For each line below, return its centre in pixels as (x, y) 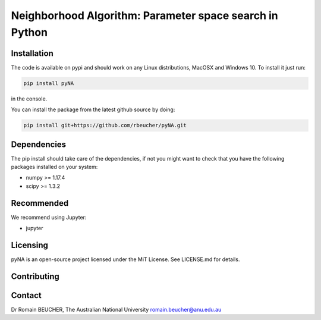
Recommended (40, 203)
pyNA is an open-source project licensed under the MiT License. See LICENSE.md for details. (125, 259)
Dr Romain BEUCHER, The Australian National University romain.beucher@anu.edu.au (116, 310)
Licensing (30, 245)
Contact (26, 295)
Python (29, 32)
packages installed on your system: (54, 167)
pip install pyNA (49, 83)
